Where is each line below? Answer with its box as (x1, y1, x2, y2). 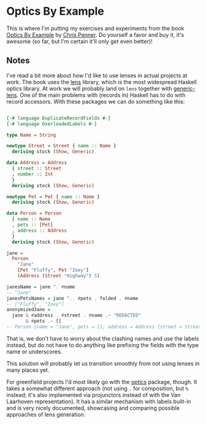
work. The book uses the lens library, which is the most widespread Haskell (6, 78, 197, 85)
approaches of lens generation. (6, 411, 86, 418)
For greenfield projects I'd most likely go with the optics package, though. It (6, 378, 197, 385)
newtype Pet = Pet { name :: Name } (6, 193, 100, 200)
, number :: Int (12, 171, 53, 177)
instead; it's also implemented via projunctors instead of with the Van (6, 391, 181, 398)
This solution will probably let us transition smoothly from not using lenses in (6, 360, 200, 367)
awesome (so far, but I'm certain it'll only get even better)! (6, 37, 153, 45)
